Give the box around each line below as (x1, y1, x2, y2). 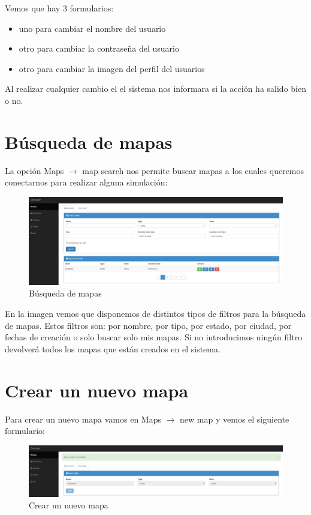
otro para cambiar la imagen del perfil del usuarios (19, 62, 205, 74)
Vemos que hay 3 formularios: (5, 2, 114, 14)
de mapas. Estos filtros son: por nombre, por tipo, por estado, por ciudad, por (5, 319, 292, 331)
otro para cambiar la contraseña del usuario (19, 42, 179, 55)
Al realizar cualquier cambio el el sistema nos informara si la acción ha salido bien (5, 82, 306, 95)
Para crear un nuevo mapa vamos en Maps (5, 412, 162, 425)
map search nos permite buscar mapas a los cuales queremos (82, 164, 304, 176)
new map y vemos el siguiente (180, 412, 289, 425)
